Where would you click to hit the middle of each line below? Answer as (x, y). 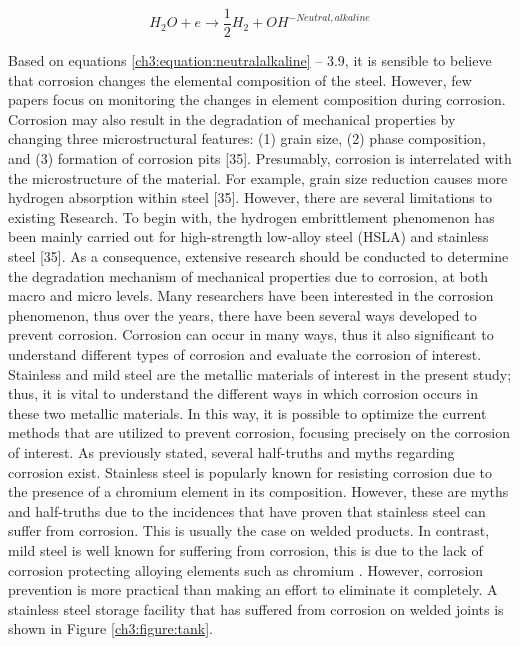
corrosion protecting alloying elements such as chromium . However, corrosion (246, 569)
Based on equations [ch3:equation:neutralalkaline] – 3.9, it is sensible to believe (250, 60)
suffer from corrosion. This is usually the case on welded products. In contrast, (249, 530)
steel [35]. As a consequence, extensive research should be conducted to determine (258, 256)
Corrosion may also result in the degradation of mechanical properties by (232, 118)
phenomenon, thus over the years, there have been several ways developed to (242, 314)
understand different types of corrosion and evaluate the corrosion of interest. (245, 353)
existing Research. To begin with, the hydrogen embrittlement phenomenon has (251, 216)
